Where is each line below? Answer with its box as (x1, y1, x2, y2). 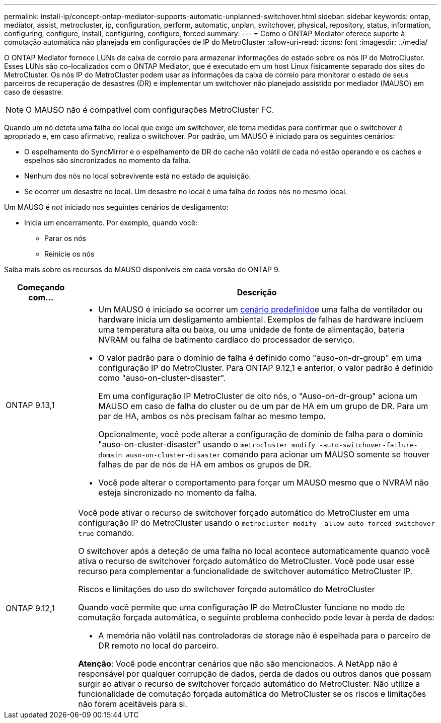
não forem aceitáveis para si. (78, 699, 188, 709)
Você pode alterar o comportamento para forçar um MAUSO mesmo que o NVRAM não (98, 477, 429, 488)
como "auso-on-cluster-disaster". (98, 373, 226, 383)
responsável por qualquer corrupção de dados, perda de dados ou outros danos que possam (78, 669, 431, 679)
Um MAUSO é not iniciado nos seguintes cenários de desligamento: (4, 203, 229, 211)
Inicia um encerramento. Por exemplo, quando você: (24, 218, 198, 227)
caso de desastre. (4, 88, 63, 96)
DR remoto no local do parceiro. (98, 640, 219, 651)
